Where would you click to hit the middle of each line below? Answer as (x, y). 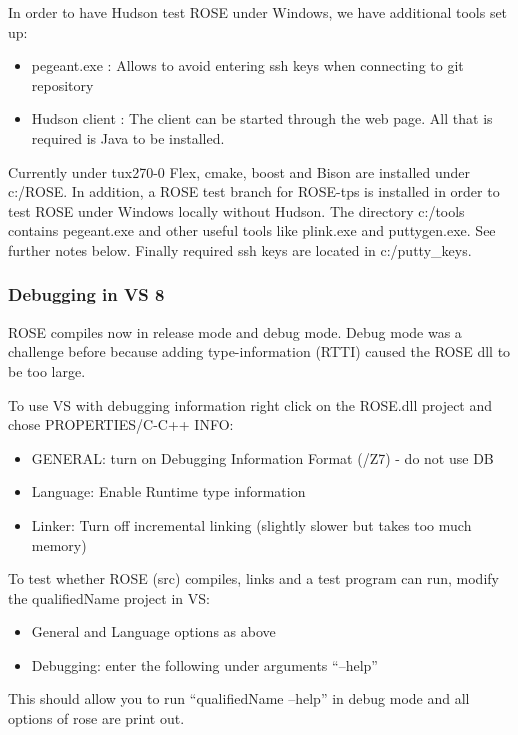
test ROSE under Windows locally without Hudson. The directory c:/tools (236, 210)
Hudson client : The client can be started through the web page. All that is (262, 118)
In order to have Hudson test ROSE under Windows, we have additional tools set (258, 12)
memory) (59, 544)
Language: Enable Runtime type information (168, 491)
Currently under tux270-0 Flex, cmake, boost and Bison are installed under (239, 171)
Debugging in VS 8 (86, 294)
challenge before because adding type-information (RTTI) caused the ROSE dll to (259, 351)
